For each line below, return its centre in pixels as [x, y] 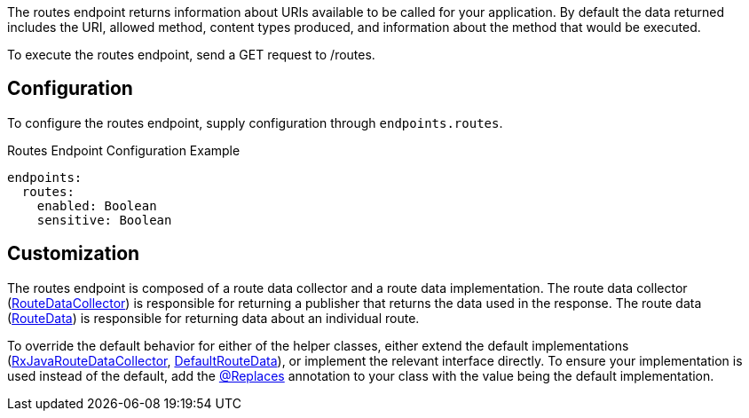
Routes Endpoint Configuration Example [124, 150]
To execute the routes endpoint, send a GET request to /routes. [191, 55]
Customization [74, 254]
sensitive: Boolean [104, 220]
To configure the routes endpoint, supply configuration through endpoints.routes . [255, 122]
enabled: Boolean [97, 205]
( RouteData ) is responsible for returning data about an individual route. [213, 318]
